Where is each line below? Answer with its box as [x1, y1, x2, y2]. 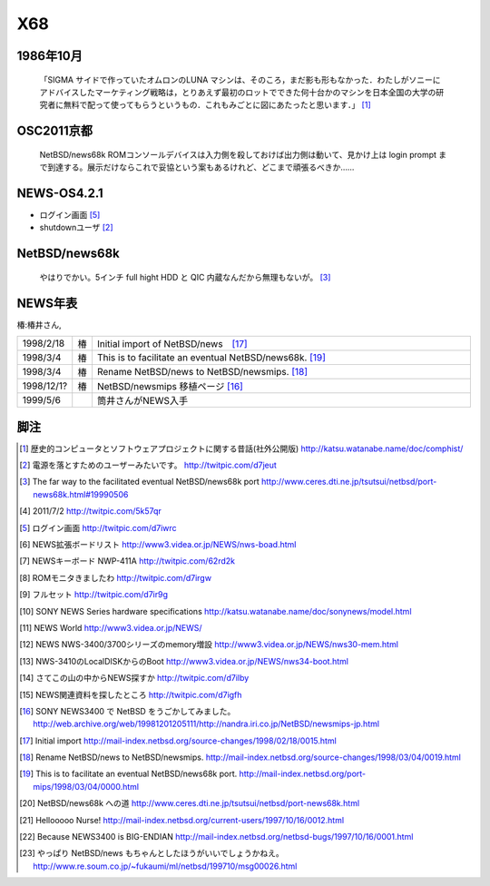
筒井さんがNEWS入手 [96, 395, 189, 408]
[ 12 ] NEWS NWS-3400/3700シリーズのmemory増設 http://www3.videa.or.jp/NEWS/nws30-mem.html [19, 639, 399, 650]
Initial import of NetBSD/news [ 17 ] [96, 338, 249, 350]
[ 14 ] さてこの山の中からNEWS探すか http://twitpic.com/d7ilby [19, 673, 250, 684]
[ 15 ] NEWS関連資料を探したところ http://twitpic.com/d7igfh [19, 689, 242, 700]
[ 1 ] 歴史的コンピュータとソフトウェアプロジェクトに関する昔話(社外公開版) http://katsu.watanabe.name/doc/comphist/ [19, 443, 464, 454]
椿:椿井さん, [16, 319, 63, 330]
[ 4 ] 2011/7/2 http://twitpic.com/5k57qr [19, 506, 162, 517]
